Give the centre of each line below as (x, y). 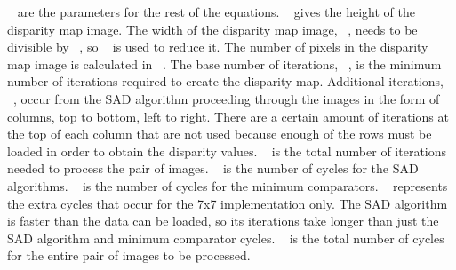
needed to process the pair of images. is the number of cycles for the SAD (213, 168)
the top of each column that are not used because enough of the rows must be (220, 134)
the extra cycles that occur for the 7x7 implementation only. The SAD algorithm (228, 203)
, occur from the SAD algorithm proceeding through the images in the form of (226, 98)
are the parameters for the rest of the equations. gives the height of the (216, 12)
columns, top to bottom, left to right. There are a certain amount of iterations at (228, 116)
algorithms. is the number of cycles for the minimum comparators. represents (228, 185)
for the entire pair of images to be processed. (129, 255)
